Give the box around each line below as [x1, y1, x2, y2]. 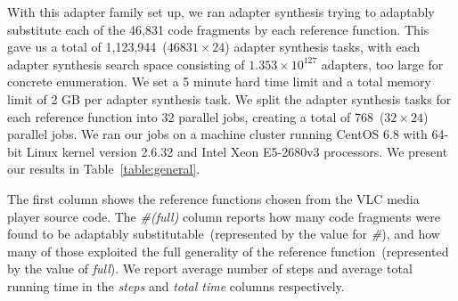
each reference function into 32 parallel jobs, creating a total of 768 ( [7, 107, 385, 126]
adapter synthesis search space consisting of [7, 54, 245, 73]
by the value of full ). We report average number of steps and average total [7, 259, 413, 278]
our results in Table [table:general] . [7, 159, 200, 178]
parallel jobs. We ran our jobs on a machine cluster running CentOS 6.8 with [7, 125, 428, 143]
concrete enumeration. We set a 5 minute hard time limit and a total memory [7, 72, 431, 91]
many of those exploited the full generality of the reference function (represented [7, 241, 449, 260]
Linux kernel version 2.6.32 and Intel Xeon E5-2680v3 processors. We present [26, 142, 448, 160]
